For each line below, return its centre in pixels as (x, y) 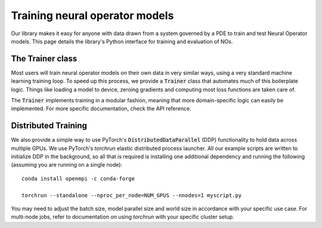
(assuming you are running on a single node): (66, 165)
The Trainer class (44, 59)
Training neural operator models (92, 15)
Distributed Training (49, 126)
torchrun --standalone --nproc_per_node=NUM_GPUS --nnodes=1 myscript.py (132, 195)
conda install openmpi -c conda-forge (78, 178)
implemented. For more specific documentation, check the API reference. (101, 109)
